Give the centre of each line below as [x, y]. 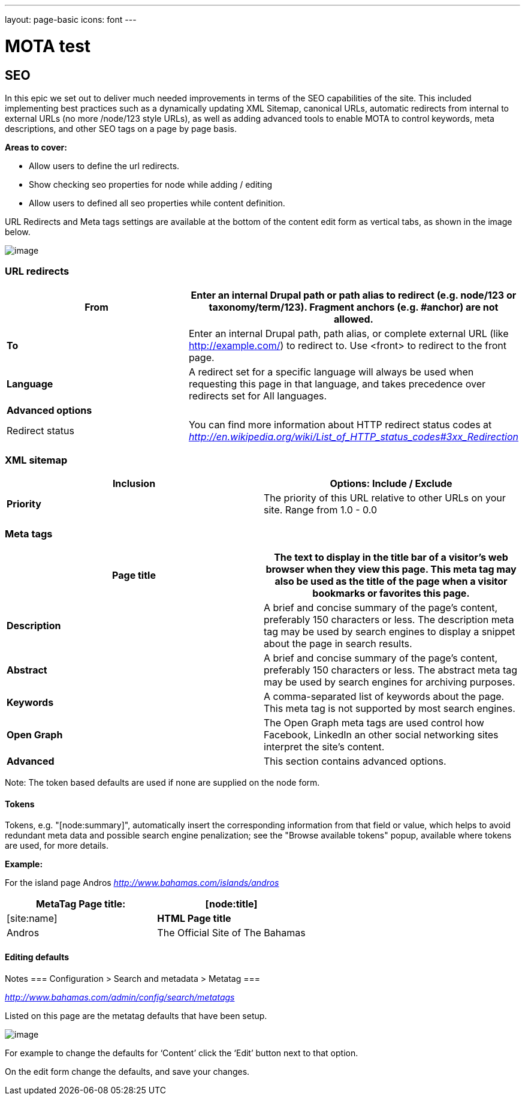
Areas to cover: [36, 147]
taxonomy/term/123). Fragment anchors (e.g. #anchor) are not [354, 307]
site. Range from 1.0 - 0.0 [321, 510]
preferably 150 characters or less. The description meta [389, 620]
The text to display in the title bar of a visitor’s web [391, 557]
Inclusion [134, 484]
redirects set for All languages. [258, 396]
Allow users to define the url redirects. [104, 166]
